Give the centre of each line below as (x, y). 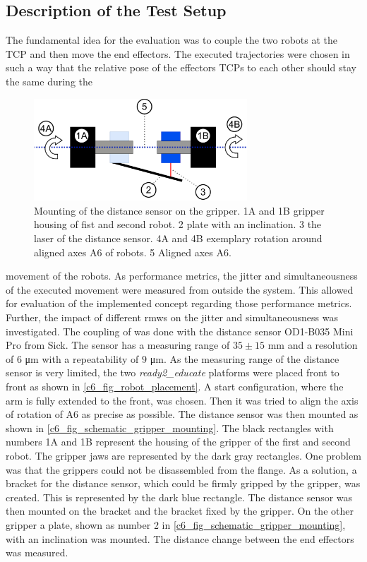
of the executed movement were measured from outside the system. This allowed (180, 289)
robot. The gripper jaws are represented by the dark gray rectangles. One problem (183, 455)
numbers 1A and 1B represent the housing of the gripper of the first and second (178, 442)
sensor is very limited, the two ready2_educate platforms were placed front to (173, 372)
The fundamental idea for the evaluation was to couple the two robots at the (172, 40)
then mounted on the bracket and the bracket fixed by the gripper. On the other (180, 511)
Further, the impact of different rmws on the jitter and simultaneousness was (172, 317)
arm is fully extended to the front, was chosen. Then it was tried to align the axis (182, 400)
